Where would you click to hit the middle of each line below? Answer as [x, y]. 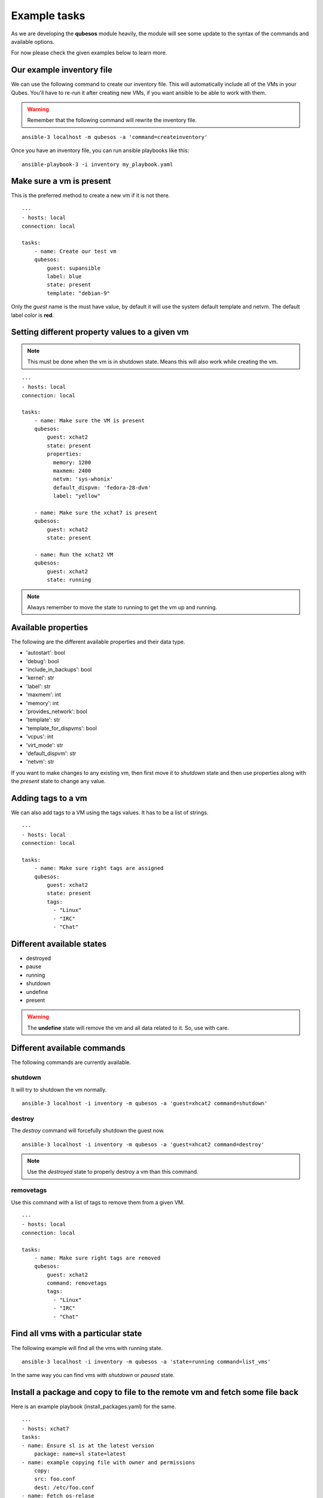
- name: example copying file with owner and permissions [109, 1462]
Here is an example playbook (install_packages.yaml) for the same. [94, 1407]
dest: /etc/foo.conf [64, 1487]
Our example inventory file [62, 70]
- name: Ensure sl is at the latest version [88, 1445]
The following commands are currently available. [71, 1062]
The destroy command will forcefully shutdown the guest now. [88, 1131]
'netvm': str [40, 762]
